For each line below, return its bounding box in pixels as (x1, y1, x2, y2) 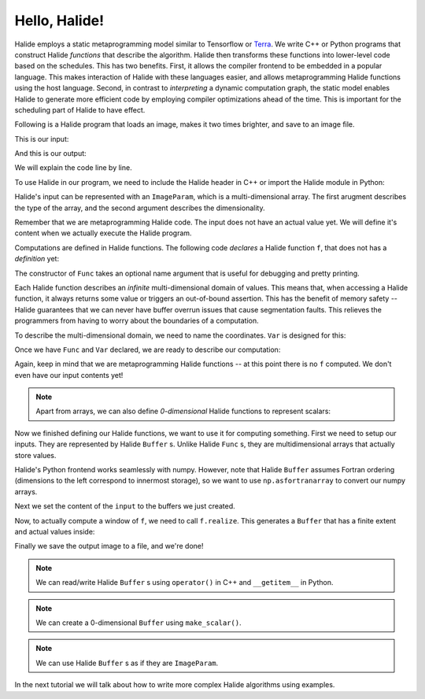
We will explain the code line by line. (14, 163, 133, 172)
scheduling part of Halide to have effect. (14, 105, 146, 114)
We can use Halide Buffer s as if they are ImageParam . (35, 658, 219, 668)
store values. (14, 450, 57, 460)
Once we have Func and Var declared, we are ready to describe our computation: (14, 345, 281, 354)
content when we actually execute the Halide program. (14, 228, 192, 238)
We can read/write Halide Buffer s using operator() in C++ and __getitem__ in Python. (35, 578, 334, 587)
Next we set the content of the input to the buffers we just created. (14, 501, 235, 511)
